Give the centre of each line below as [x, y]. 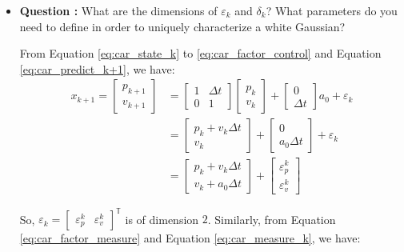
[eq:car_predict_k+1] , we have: [97, 68]
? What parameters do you [332, 10]
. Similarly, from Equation [272, 219]
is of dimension [162, 219]
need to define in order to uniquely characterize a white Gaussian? [182, 26]
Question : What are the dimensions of [118, 10]
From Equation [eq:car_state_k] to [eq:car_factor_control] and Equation [200, 53]
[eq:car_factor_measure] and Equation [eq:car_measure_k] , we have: [190, 238]
